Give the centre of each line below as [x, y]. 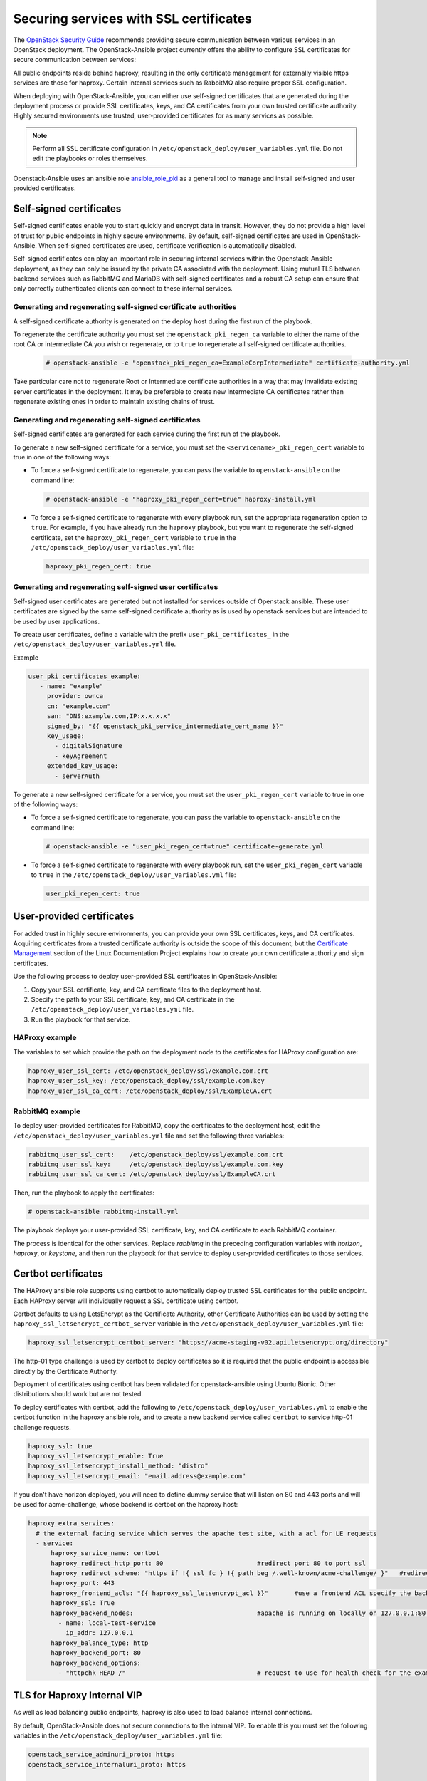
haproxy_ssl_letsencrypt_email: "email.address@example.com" [137, 1476]
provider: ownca [75, 696]
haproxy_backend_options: [96, 1663]
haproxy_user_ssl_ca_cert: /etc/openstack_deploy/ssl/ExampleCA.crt [150, 1091]
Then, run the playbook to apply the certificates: [84, 1193]
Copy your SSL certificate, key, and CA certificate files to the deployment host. [146, 990]
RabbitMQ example [47, 1111]
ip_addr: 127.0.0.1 [99, 1633]
